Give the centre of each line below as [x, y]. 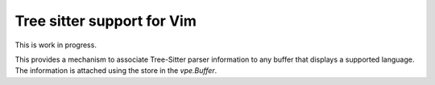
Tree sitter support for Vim [106, 21]
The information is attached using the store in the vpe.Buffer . [116, 71]
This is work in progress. [56, 45]
